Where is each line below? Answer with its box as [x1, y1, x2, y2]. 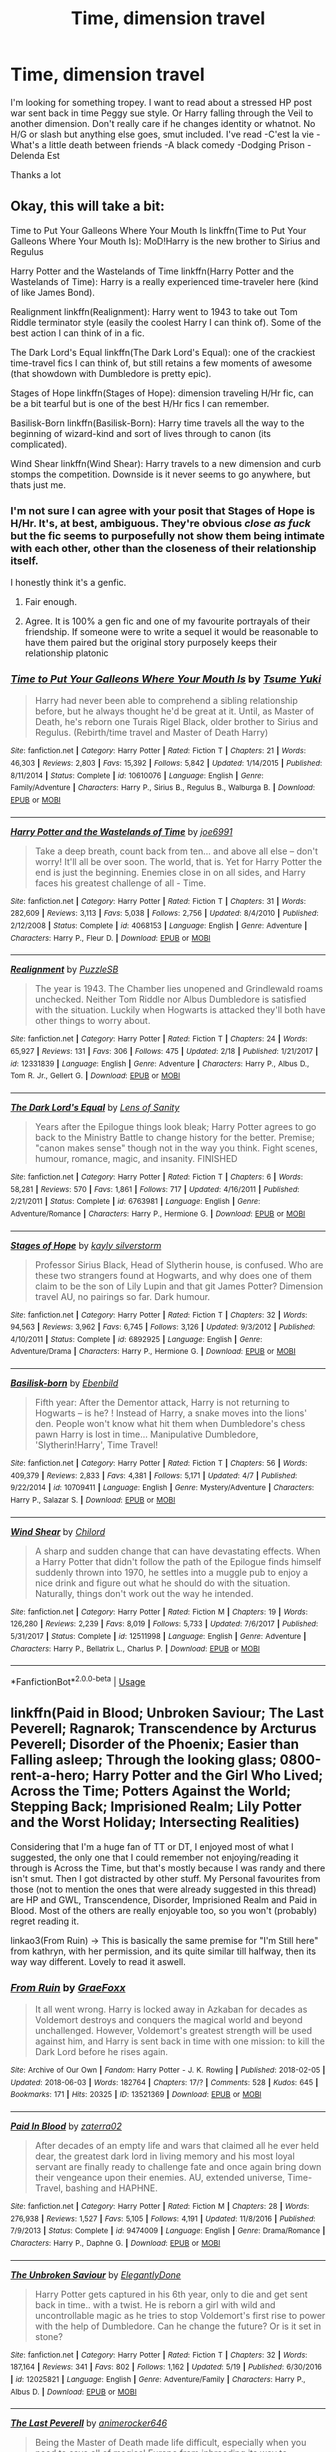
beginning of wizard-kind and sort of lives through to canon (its [10, 427, 272, 439]
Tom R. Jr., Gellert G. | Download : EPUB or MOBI [10, 1071, 181, 1081]
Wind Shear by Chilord [10, 1525, 106, 1537]
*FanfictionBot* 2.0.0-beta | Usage [10, 1674, 146, 1688]
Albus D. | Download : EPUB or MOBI [10, 2387, 137, 2397]
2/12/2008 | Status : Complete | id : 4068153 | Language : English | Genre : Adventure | [10, 920, 308, 931]
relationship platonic [24, 647, 109, 659]
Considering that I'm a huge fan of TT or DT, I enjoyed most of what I [10, 1840, 294, 1852]
